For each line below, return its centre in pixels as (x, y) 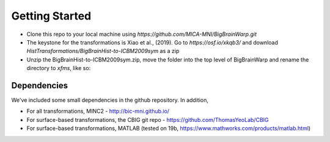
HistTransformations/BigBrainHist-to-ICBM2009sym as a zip (103, 51)
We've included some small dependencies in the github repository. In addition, (110, 100)
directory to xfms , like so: (59, 68)
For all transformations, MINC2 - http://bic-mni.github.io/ (98, 111)
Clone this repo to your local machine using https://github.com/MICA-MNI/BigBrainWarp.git (141, 34)
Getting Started (51, 16)
